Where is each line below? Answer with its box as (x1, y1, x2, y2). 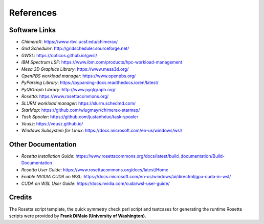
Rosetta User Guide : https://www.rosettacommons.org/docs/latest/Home (21, 166, 169, 173)
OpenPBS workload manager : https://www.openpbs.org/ (21, 73, 136, 79)
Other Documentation (9, 140, 77, 148)
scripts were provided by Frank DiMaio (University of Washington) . (9, 213, 146, 219)
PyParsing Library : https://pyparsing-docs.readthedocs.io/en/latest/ (21, 80, 159, 85)
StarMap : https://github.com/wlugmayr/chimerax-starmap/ (21, 107, 140, 113)
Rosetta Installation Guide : (21, 153, 75, 159)
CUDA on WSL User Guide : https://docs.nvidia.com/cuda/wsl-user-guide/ (21, 181, 170, 186)
